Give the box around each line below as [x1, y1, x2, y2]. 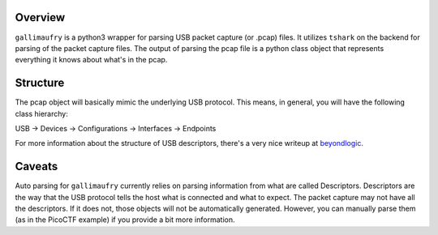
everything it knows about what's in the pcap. [15, 55, 168, 65]
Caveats [15, 160, 58, 173]
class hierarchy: [15, 109, 68, 118]
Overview [15, 11, 66, 24]
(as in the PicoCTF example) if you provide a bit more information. [15, 215, 235, 224]
